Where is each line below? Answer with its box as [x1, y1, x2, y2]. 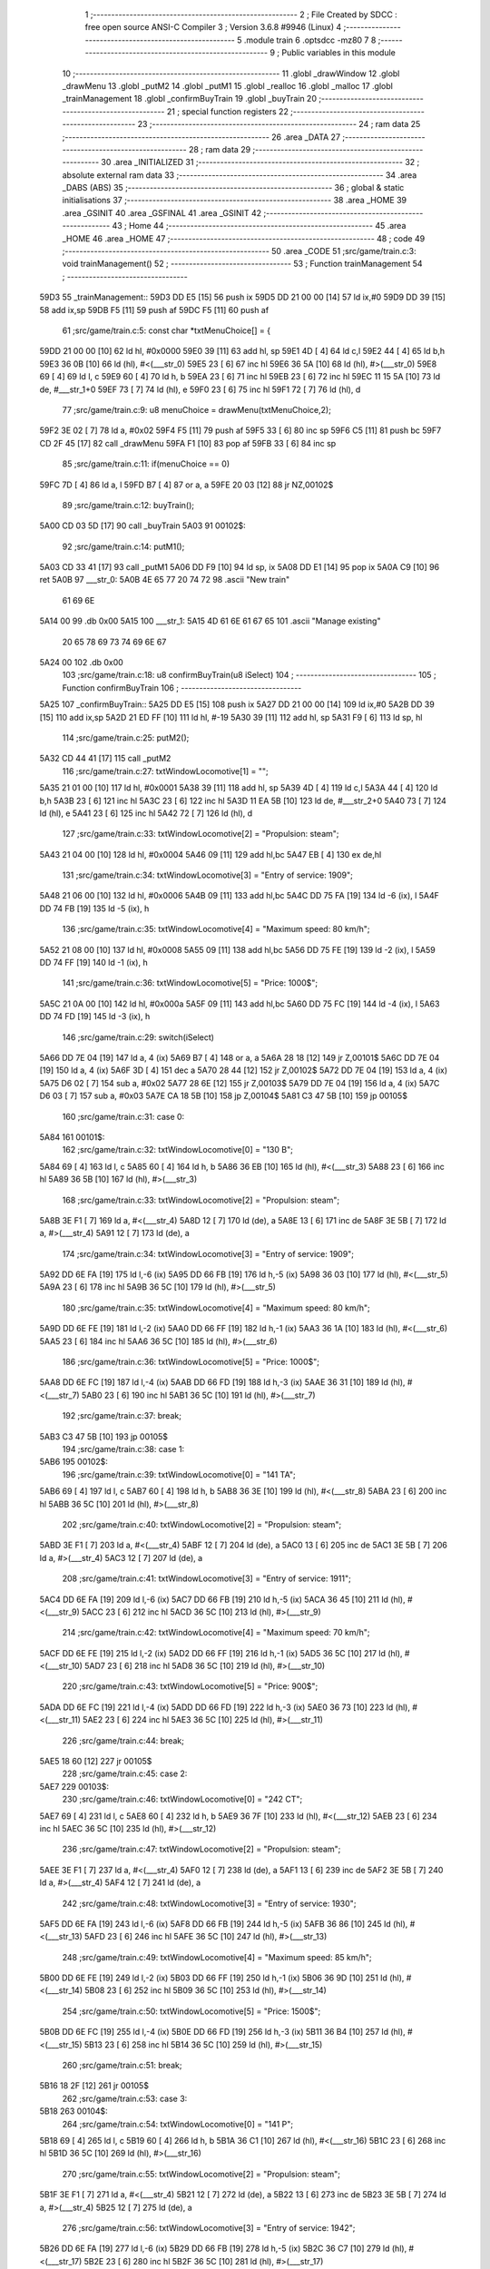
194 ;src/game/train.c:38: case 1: [62, 1443, 185, 1454]
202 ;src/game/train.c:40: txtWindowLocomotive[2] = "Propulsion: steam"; [62, 1518, 342, 1529]
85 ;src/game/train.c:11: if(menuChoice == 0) [62, 458, 230, 469]
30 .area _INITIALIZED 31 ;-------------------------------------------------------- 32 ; [101, 157, 420, 168]
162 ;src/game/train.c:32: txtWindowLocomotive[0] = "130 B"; [62, 1144, 294, 1155]
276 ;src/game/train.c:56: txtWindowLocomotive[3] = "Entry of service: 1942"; [62, 2222, 356, 2233]
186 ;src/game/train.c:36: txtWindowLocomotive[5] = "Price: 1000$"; [62, 1357, 319, 1368]
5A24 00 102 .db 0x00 [39, 657, 124, 668]
